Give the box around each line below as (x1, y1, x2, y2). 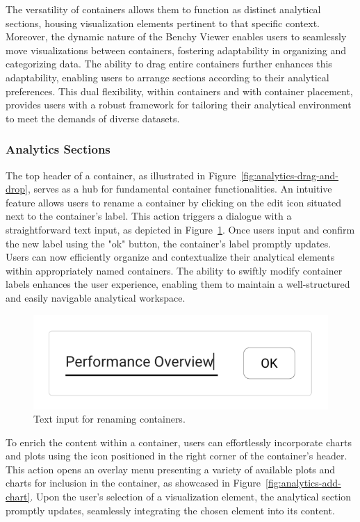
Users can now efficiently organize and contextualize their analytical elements (6, 250, 335, 264)
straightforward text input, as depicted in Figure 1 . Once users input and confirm (6, 222, 355, 236)
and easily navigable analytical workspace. (6, 290, 186, 304)
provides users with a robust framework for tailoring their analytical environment (6, 97, 352, 112)
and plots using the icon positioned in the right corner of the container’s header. (6, 448, 347, 463)
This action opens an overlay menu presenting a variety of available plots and (6, 462, 336, 476)
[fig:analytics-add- (265, 475, 341, 490)
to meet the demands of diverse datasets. (6, 111, 180, 125)
